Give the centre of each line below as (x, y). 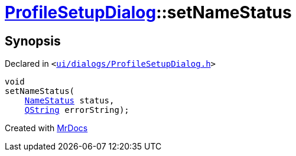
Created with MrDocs (46, 128)
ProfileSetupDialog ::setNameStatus (148, 12)
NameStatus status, (69, 101)
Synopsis (33, 41)
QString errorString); (77, 110)
